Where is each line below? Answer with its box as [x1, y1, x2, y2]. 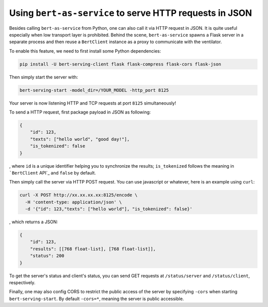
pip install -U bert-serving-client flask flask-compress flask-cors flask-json [19, 61, 221, 67]
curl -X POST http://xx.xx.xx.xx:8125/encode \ [19, 192, 137, 198]
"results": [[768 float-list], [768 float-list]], [30, 246, 156, 251]
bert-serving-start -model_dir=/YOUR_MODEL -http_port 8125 [19, 87, 169, 93]
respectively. [9, 280, 36, 286]
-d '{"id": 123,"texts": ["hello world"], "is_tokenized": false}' [25, 206, 193, 212]
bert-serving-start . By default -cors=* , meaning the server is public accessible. [9, 296, 184, 302]
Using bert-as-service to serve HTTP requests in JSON [9, 7, 253, 18]
